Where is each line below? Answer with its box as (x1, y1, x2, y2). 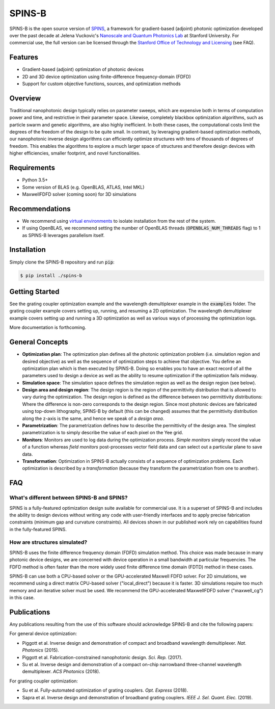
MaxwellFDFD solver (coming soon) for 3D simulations (22, 191, 137, 197)
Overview (9, 94, 41, 102)
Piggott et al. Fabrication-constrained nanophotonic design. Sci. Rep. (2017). (22, 654, 183, 660)
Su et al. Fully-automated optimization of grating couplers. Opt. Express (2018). (22, 687, 188, 693)
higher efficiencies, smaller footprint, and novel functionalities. (9, 150, 141, 156)
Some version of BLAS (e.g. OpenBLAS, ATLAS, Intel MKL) (22, 184, 145, 190)
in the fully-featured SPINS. (9, 526, 67, 532)
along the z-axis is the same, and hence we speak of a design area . (22, 415, 164, 422)
